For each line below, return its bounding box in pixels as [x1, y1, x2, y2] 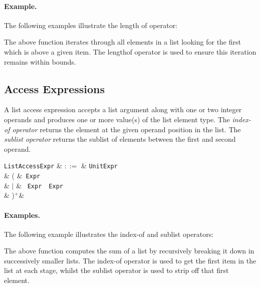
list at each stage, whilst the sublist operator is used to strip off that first [4, 265, 229, 275]
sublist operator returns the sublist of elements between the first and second [4, 134, 236, 144]
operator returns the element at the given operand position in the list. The [12, 124, 241, 134]
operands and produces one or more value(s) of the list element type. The [4, 114, 230, 124]
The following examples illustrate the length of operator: [4, 20, 178, 30]
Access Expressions [4, 81, 105, 96]
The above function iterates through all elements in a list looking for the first [4, 37, 241, 47]
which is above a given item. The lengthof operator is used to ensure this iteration [4, 46, 256, 57]
